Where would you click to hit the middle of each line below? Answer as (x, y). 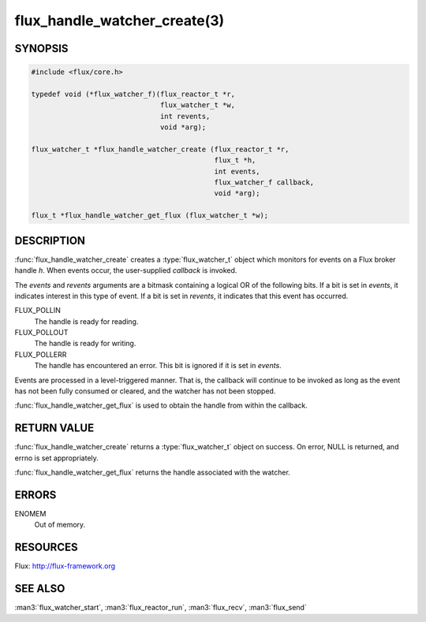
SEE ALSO (40, 588)
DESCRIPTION (50, 240)
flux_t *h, (235, 160)
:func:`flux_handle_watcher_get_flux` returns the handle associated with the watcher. (153, 472)
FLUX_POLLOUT (41, 333)
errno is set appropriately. (56, 458)
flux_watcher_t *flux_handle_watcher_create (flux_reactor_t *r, (160, 149)
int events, (237, 171)
